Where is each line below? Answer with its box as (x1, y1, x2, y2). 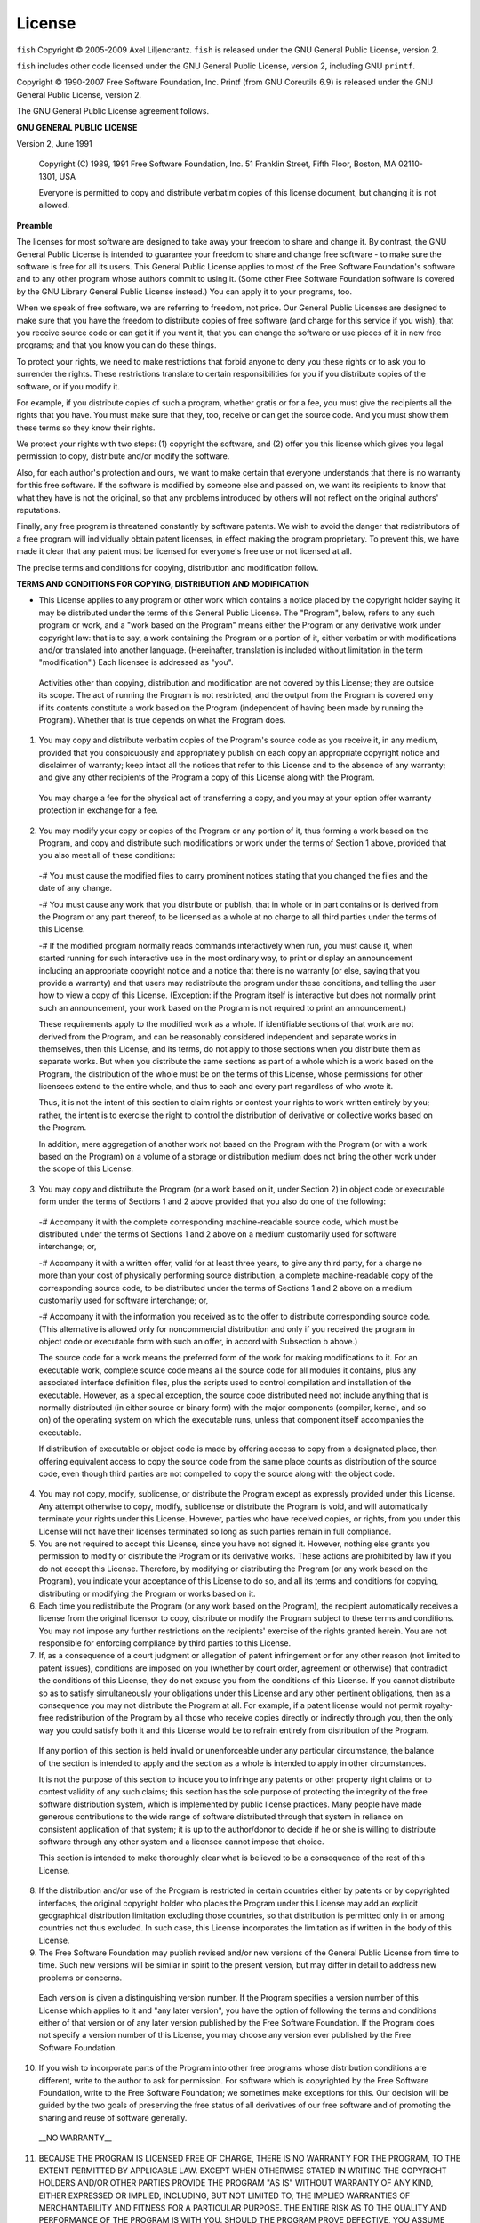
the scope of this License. (38, 1163, 133, 1174)
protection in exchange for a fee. (38, 805, 159, 815)
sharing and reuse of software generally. (38, 2112, 188, 2123)
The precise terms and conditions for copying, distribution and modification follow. (16, 562, 319, 573)
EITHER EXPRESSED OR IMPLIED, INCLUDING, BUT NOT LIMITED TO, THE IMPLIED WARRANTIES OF (38, 2190, 411, 2201)
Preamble (16, 220, 53, 230)
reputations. (16, 505, 61, 516)
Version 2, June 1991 (16, 138, 92, 148)
